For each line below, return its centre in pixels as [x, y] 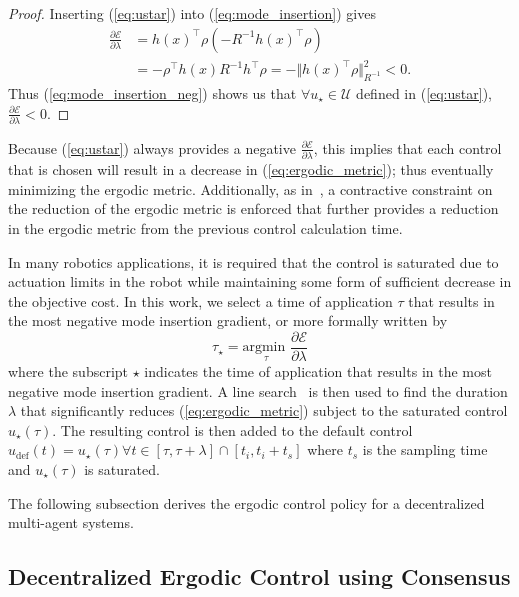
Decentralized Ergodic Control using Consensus [259, 576]
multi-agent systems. [71, 522]
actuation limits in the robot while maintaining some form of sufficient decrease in [260, 281]
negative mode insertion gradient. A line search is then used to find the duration [258, 390]
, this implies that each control [407, 147]
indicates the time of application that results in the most [318, 370]
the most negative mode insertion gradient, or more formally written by [228, 320]
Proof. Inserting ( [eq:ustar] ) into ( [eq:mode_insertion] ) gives [192, 13]
